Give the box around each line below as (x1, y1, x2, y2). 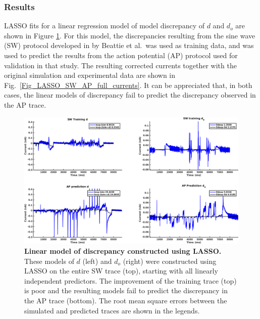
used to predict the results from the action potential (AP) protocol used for (4, 50, 238, 60)
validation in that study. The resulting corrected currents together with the (4, 60, 237, 70)
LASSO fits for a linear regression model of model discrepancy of (4, 20, 204, 31)
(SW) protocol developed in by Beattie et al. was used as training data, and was (4, 40, 254, 51)
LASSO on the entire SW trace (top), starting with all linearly (24, 265, 218, 276)
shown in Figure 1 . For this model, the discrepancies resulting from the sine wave (4, 30, 255, 40)
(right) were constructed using (123, 255, 217, 266)
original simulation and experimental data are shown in (4, 70, 176, 80)
